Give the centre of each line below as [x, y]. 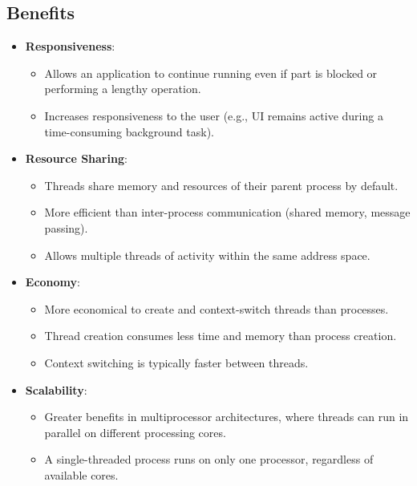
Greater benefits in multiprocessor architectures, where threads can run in [227, 417]
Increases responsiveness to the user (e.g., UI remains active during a [214, 115]
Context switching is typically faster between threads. [176, 362]
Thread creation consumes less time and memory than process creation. [221, 336]
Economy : [53, 282]
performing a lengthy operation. [123, 89]
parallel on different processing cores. [135, 432]
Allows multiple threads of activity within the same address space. [207, 255]
